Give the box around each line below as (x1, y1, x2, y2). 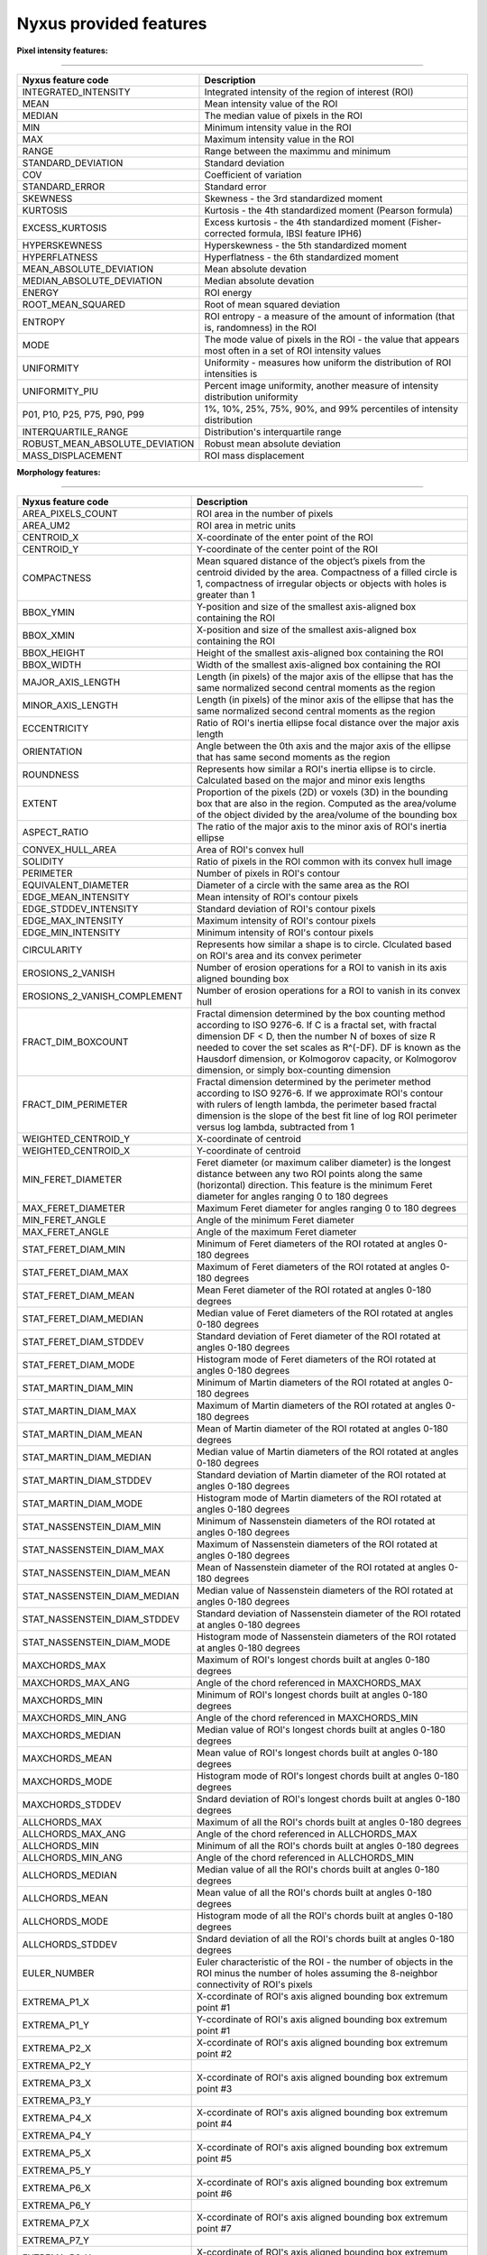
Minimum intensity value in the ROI (204, 121, 352, 133)
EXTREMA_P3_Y (22, 2094, 92, 2107)
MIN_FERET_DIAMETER (22, 1174, 122, 1186)
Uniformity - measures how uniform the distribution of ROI (204, 356, 452, 369)
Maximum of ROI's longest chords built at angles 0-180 (197, 1653, 430, 1666)
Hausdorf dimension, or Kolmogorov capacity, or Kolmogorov (197, 1053, 457, 1065)
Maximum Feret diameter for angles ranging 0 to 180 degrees (197, 1202, 457, 1215)
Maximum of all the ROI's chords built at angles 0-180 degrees (197, 1816, 462, 1828)
